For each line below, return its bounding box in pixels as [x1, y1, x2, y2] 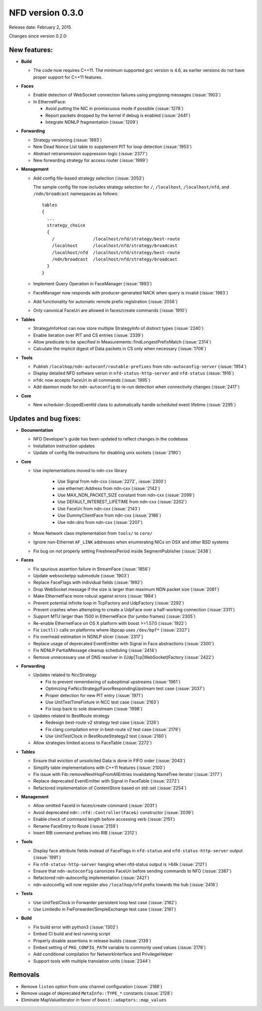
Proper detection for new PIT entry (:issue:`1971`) [45, 692, 143, 698]
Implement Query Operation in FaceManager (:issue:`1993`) [33, 281, 152, 287]
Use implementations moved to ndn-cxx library [33, 467, 127, 473]
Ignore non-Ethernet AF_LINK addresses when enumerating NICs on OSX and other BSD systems [33, 539, 229, 545]
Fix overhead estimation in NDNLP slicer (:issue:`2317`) [33, 634, 143, 640]
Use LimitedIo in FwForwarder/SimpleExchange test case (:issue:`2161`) [33, 906, 177, 912]
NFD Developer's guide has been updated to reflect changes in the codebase [33, 436, 188, 442]
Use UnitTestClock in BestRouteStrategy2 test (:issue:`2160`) [45, 733, 167, 739]
